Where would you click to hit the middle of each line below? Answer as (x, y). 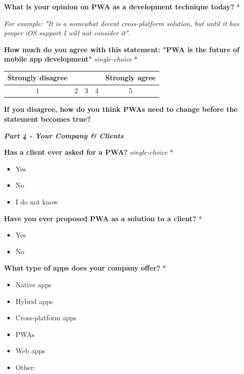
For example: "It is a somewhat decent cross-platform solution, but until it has (122, 23)
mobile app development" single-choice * (71, 59)
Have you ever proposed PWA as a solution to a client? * (103, 218)
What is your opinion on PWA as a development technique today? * (122, 6)
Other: (25, 367)
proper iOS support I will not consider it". (67, 33)
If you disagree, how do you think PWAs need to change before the (121, 109)
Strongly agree (131, 78)
